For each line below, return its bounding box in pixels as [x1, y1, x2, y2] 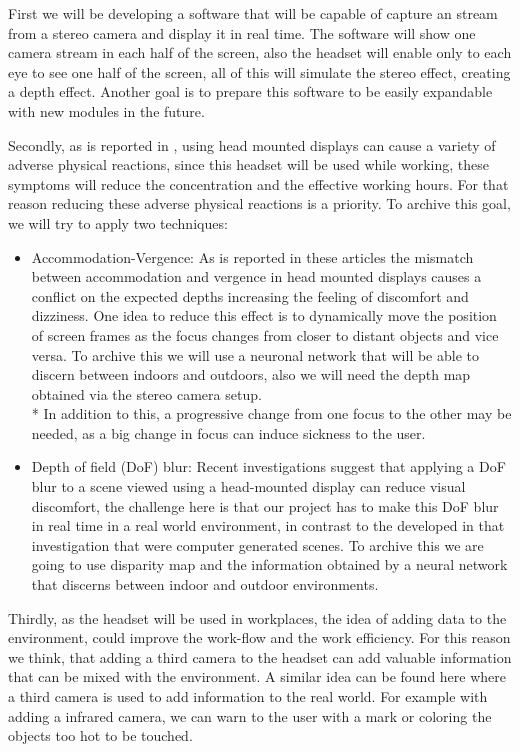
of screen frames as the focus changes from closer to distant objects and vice [31, 324, 499, 345]
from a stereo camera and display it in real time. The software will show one [8, 22, 476, 43]
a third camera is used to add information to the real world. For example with [8, 686, 488, 706]
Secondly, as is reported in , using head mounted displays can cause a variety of [8, 134, 496, 155]
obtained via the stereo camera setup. [31, 383, 262, 404]
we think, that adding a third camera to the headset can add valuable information [8, 646, 512, 667]
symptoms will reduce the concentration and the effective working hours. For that [8, 173, 509, 194]
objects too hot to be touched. [8, 725, 193, 746]
